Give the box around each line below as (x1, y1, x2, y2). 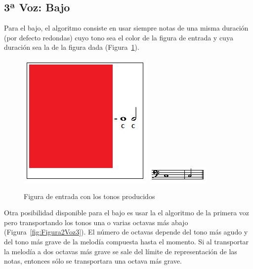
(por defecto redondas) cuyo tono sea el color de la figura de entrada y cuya (4, 32, 233, 42)
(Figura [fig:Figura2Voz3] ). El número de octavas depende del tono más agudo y (4, 227, 248, 237)
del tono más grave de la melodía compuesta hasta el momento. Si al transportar (4, 236, 249, 246)
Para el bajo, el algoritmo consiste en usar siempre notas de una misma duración (4, 23, 249, 33)
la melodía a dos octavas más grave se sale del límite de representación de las (4, 246, 237, 256)
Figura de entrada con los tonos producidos (24, 191, 155, 201)
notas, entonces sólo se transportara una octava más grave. (4, 256, 182, 266)
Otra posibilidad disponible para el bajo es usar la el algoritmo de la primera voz (4, 207, 250, 218)
